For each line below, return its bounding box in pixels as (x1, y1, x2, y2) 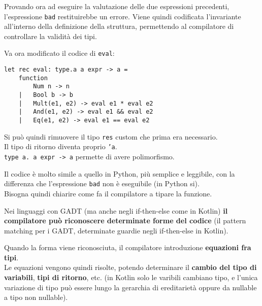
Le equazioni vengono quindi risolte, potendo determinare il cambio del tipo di (4, 262, 257, 273)
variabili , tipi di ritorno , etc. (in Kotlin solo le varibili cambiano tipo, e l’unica (4, 272, 258, 283)
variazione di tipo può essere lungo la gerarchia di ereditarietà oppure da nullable (4, 282, 257, 292)
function (18, 74, 48, 82)
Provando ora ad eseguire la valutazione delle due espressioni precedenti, (4, 1, 230, 11)
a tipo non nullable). (4, 292, 68, 302)
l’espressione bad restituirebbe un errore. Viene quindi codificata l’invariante (4, 11, 241, 21)
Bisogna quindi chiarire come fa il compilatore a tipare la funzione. (4, 188, 212, 198)
